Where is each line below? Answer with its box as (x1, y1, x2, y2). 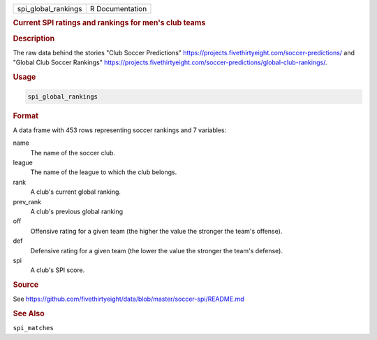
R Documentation (89, 4, 147, 13)
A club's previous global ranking (30, 207, 124, 215)
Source (13, 280, 39, 290)
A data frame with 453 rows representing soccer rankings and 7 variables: (13, 126, 227, 134)
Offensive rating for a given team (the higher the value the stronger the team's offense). (30, 227, 283, 235)
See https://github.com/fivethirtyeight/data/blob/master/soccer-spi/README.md (13, 295, 244, 304)
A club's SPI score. (30, 266, 85, 274)
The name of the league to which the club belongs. (30, 168, 177, 176)
